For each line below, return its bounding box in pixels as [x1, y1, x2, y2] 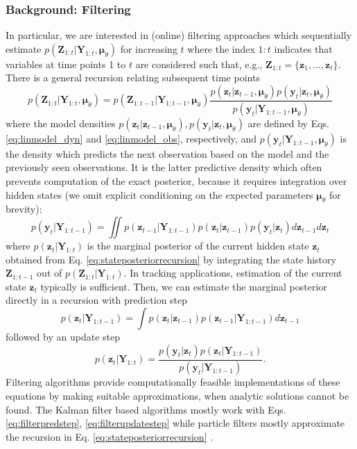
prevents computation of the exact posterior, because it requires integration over [6, 174, 347, 188]
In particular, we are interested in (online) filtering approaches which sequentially [6, 28, 352, 42]
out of [37, 266, 62, 280]
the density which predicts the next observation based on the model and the [6, 146, 329, 161]
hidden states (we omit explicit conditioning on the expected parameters [6, 187, 313, 202]
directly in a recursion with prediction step [6, 293, 188, 307]
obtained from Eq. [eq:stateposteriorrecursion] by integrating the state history [6, 252, 336, 266]
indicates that [274, 41, 333, 56]
